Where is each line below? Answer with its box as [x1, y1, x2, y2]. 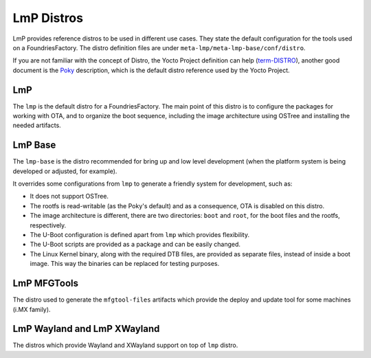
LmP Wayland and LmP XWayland [12, 323, 160, 335]
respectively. [30, 221, 67, 230]
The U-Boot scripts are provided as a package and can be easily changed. [30, 240, 240, 249]
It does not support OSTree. [30, 192, 109, 201]
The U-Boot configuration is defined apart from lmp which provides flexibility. [30, 231, 250, 239]
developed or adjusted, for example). [12, 167, 117, 175]
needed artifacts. [12, 121, 61, 130]
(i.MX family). [12, 305, 51, 313]
